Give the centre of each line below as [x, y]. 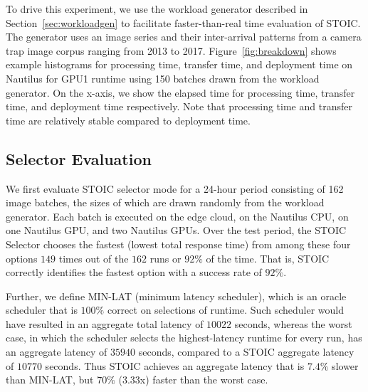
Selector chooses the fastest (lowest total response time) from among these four [178, 244]
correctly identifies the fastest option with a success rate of [134, 272]
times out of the [94, 258]
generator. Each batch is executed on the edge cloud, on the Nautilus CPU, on [177, 216]
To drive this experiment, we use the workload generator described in [157, 9]
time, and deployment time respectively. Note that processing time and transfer [179, 106]
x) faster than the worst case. [204, 380]
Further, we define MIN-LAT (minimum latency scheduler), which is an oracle [176, 296]
